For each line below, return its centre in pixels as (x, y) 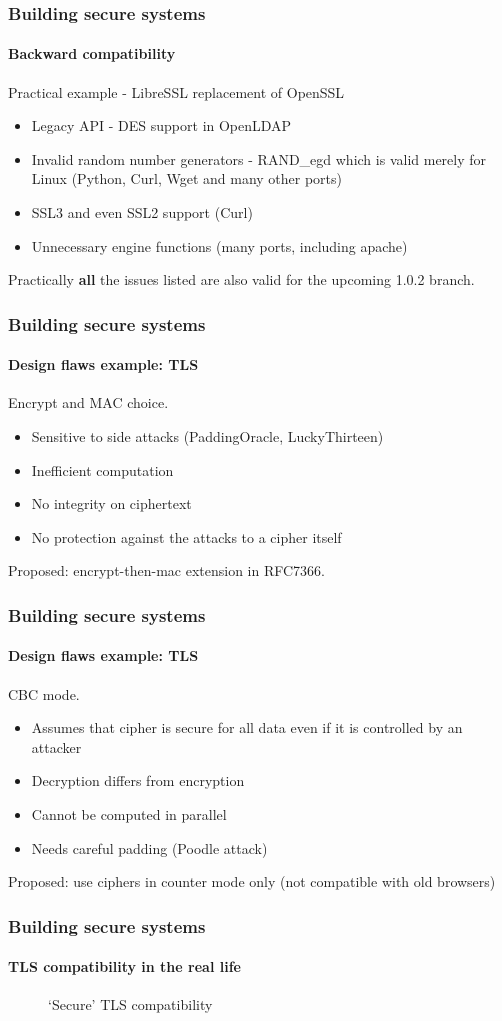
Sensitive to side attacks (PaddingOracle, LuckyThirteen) (207, 436)
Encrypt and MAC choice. (88, 402)
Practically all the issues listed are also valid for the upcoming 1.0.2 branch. (241, 279)
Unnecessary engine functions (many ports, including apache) (219, 245)
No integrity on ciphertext (111, 503)
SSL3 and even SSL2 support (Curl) (142, 212)
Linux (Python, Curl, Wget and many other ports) (186, 178)
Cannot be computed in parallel (129, 814)
